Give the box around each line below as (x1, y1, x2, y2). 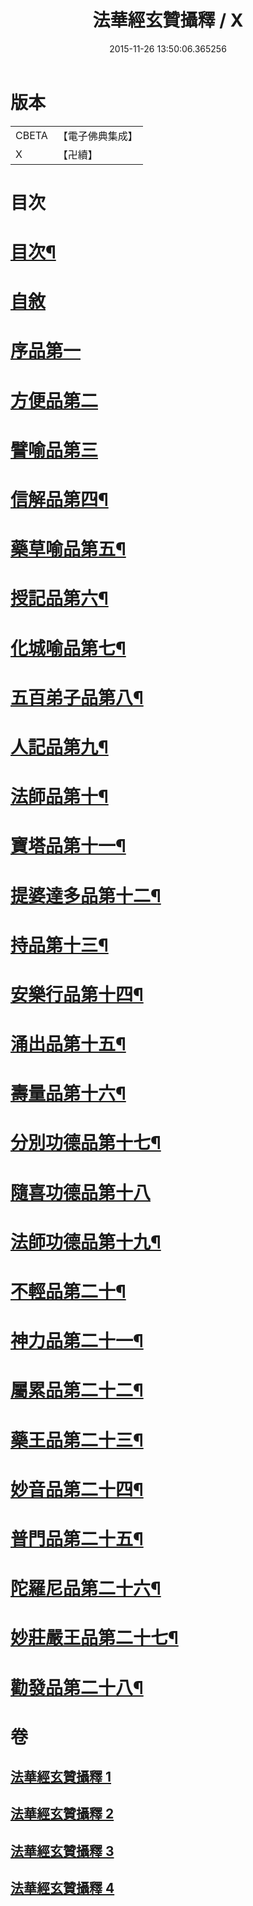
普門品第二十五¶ (10, 1527, 144, 1550)
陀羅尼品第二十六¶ (10, 1577, 162, 1600)
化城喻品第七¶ (10, 637, 127, 660)
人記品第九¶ (10, 736, 109, 758)
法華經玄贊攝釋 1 (10, 1769, 112, 1786)
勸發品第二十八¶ (10, 1676, 144, 1699)
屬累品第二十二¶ (10, 1379, 144, 1402)
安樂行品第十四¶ (10, 983, 144, 1006)
